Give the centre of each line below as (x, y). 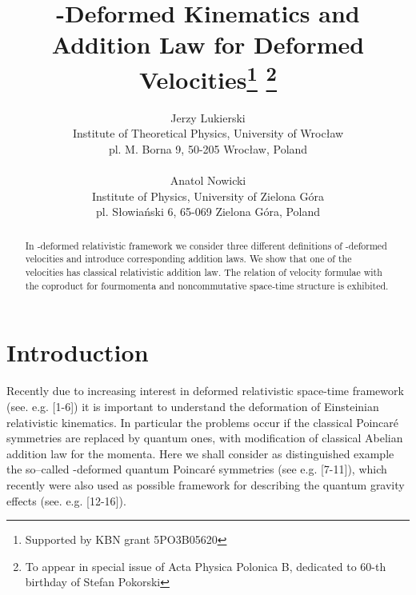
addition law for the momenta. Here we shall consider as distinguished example (200, 453)
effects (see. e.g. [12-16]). (66, 500)
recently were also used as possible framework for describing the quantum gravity (206, 484)
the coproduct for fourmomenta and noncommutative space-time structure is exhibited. (207, 285)
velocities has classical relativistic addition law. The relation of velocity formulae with (204, 272)
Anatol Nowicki (208, 180)
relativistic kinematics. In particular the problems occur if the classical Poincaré (203, 422)
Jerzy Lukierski (208, 117)
